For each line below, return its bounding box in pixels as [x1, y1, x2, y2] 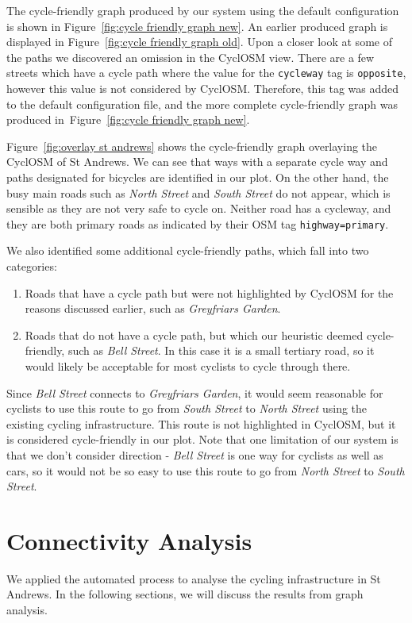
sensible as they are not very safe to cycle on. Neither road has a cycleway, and [6, 200, 391, 217]
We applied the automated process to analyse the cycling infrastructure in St [6, 570, 381, 586]
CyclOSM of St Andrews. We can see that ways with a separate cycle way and [6, 153, 388, 170]
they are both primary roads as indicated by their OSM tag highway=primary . [6, 215, 389, 232]
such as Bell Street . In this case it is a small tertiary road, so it [67, 342, 375, 359]
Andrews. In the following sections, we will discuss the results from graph [6, 586, 364, 602]
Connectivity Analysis [6, 524, 252, 556]
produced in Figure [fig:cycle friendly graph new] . [6, 111, 250, 128]
